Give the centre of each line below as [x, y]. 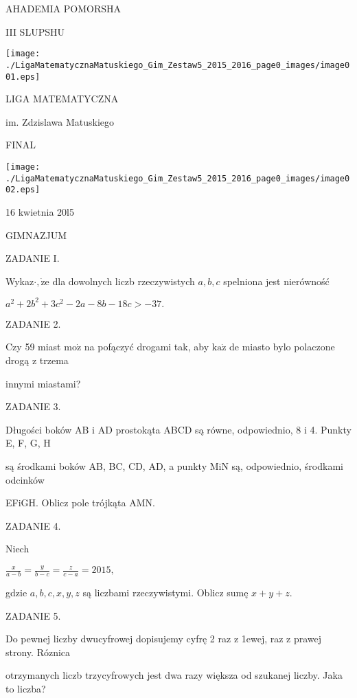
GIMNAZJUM [36, 235]
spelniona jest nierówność [276, 281]
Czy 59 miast [33, 347]
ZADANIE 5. [33, 615]
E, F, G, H [28, 443]
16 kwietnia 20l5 [40, 211]
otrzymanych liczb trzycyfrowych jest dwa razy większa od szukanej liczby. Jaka [174, 675]
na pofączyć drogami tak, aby [147, 347]
